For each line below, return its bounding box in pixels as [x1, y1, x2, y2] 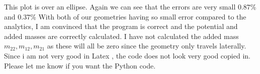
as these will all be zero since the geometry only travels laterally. [47, 40, 246, 51]
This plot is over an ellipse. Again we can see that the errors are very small [4, 1, 236, 11]
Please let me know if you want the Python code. [4, 60, 156, 70]
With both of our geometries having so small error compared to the [38, 11, 246, 21]
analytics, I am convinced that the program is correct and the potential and [4, 21, 238, 31]
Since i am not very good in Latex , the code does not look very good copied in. [4, 50, 250, 60]
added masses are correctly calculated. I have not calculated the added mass [4, 30, 239, 41]
